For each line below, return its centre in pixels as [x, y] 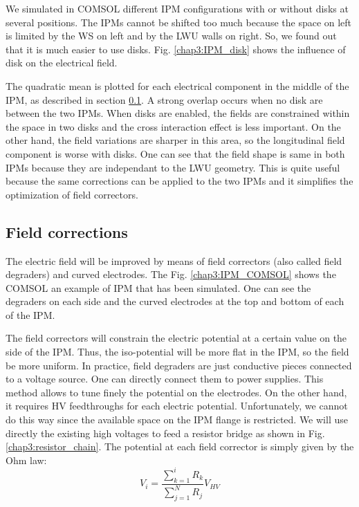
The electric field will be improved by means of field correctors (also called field [174, 260]
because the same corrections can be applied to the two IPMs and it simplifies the [179, 181]
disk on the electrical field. [62, 63]
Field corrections [67, 231]
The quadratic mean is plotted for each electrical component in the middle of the [177, 85]
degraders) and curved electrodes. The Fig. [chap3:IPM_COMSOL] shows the [171, 274]
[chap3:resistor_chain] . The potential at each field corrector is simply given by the [180, 446]
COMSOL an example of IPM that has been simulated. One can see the [158, 287]
